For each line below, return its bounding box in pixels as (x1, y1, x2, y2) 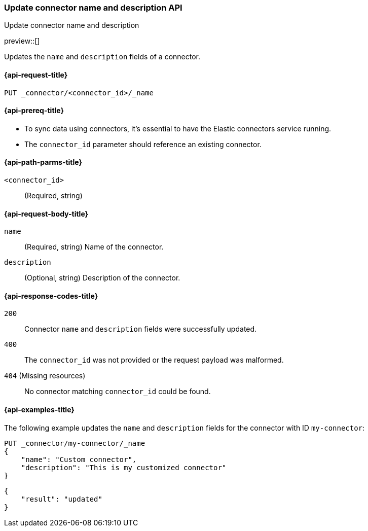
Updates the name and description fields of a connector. (4, 52, 200, 61)
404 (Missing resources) (4, 371, 86, 380)
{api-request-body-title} (4, 209, 89, 218)
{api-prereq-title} (4, 106, 64, 115)
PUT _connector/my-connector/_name (4, 439, 145, 447)
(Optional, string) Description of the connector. (24, 273, 180, 282)
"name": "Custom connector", (21, 455, 137, 464)
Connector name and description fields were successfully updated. (24, 325, 257, 334)
